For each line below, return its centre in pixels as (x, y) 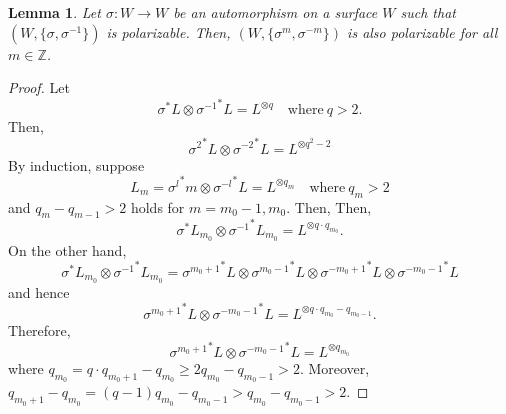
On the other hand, (67, 249)
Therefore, (39, 329)
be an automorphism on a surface (275, 12)
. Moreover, (334, 368)
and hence (39, 291)
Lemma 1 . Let (54, 12)
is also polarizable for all (422, 31)
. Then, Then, (329, 206)
